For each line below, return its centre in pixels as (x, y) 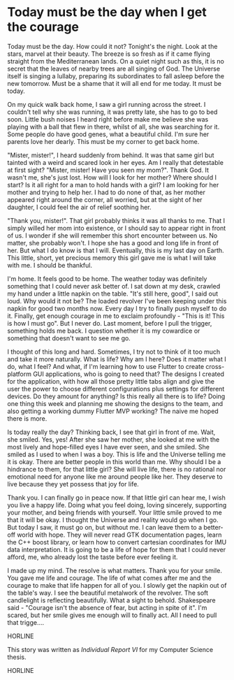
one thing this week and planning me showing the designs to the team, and (115, 403)
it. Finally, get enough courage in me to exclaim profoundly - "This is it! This (116, 316)
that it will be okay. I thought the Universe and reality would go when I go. (113, 520)
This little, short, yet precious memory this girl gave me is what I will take (112, 258)
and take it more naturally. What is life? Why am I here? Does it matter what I (117, 359)
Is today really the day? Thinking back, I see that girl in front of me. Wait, (111, 432)
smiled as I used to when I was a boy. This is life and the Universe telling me (116, 454)
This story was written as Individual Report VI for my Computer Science (110, 649)
